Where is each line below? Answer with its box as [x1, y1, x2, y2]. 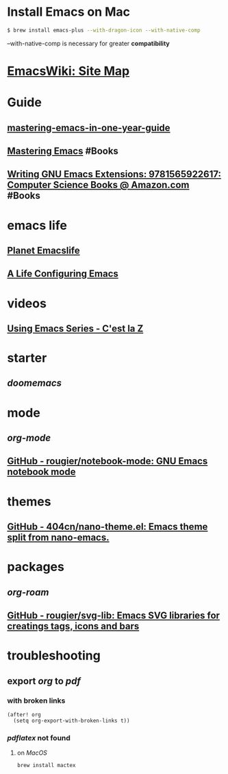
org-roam [7, 586, 49, 598]
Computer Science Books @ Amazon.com [7, 179, 190, 191]
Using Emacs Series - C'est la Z [7, 322, 144, 334]
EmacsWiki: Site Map [7, 63, 130, 79]
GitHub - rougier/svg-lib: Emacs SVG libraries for [7, 610, 220, 621]
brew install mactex [16, 762, 76, 769]
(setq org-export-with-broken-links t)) [13, 717, 130, 724]
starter [7, 351, 47, 366]
